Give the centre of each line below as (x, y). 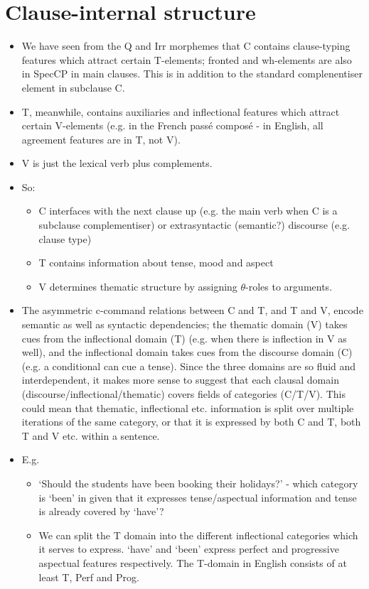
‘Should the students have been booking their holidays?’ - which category (198, 483)
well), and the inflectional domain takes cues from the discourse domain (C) (187, 352)
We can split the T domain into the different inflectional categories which (198, 535)
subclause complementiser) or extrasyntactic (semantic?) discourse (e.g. (194, 225)
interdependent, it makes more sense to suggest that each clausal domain (180, 380)
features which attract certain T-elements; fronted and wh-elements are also (187, 59)
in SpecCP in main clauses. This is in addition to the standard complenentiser (192, 74)
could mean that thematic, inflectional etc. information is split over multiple (188, 407)
